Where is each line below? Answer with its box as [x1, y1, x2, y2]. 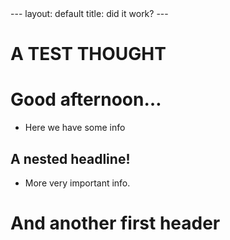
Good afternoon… [10, 88, 162, 111]
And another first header [10, 212, 221, 235]
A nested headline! [10, 150, 131, 167]
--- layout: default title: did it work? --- [10, 8, 169, 19]
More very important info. [24, 177, 131, 189]
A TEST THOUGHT [10, 43, 167, 66]
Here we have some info [24, 122, 126, 134]
